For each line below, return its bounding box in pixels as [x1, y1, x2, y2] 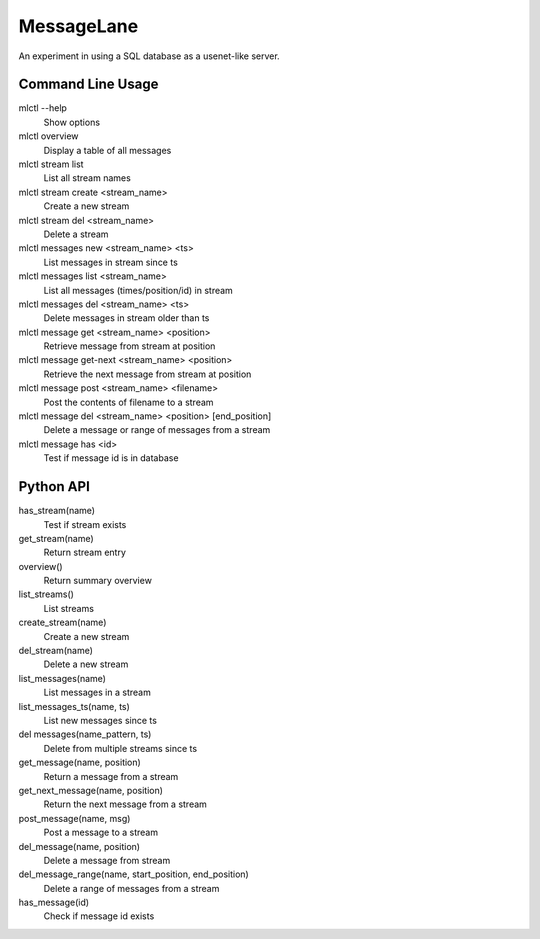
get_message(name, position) [18, 756, 142, 769]
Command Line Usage [18, 76, 159, 93]
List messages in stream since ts [43, 256, 179, 268]
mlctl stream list [18, 158, 84, 170]
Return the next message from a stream [43, 798, 207, 810]
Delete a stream [43, 228, 109, 240]
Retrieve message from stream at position [43, 340, 216, 352]
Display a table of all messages [43, 144, 172, 156]
